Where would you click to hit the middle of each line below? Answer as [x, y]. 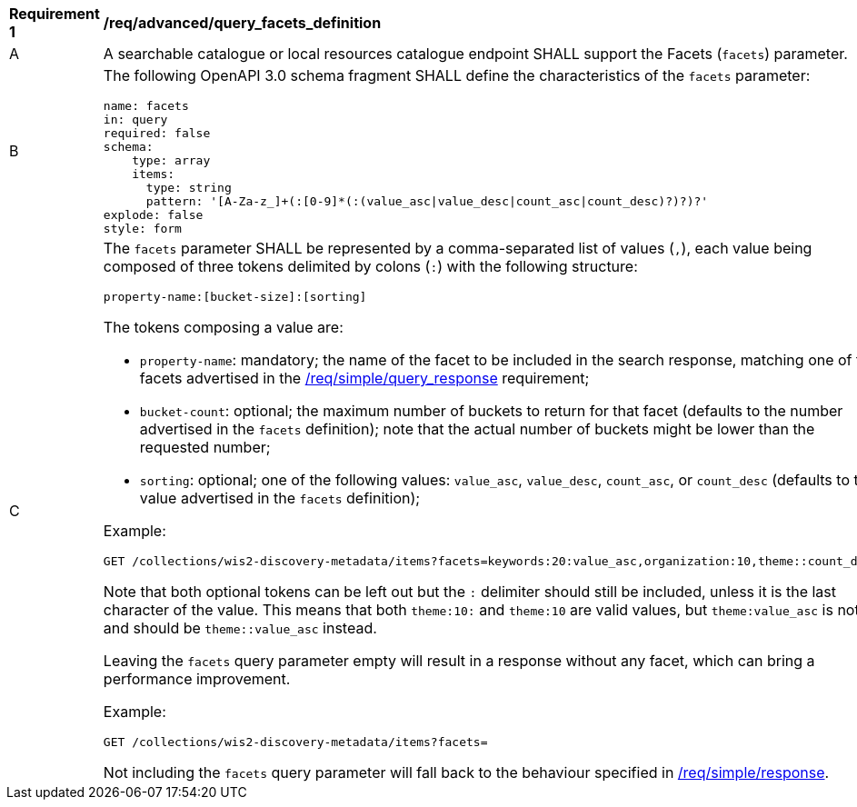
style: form [142, 229]
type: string [189, 188]
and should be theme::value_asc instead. [240, 628]
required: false [157, 133]
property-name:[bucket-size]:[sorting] [235, 297]
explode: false [153, 215]
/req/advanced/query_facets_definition [242, 23]
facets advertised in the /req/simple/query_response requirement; [364, 378]
